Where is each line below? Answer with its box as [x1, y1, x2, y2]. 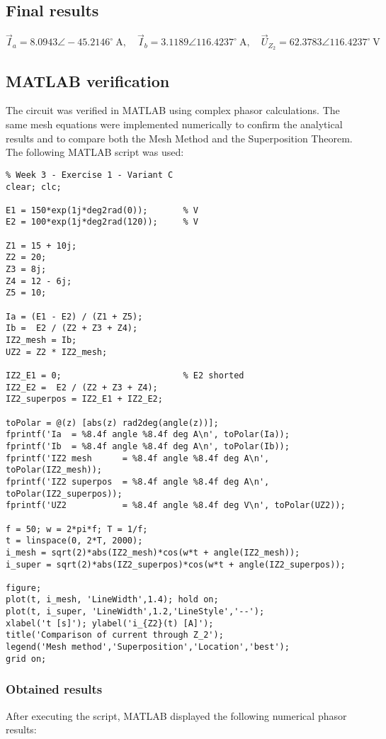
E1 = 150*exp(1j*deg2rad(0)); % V [6, 205, 199, 215]
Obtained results [6, 680, 103, 698]
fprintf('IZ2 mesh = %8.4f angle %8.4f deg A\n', [6, 453, 270, 463]
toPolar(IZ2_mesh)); [6, 465, 103, 475]
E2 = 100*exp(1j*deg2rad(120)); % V [6, 217, 199, 227]
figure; [6, 582, 42, 593]
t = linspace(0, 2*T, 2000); [6, 536, 143, 546]
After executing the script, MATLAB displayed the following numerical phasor [6, 708, 347, 723]
